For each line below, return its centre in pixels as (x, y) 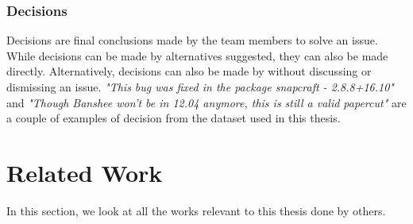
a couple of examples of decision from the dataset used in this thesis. (174, 118)
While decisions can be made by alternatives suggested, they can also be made (197, 55)
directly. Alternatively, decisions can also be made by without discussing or (189, 71)
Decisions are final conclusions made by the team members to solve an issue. (192, 40)
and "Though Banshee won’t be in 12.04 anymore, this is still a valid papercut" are (206, 102)
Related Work (85, 172)
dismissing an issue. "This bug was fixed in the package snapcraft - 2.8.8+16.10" (200, 87)
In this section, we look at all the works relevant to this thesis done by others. (196, 210)
